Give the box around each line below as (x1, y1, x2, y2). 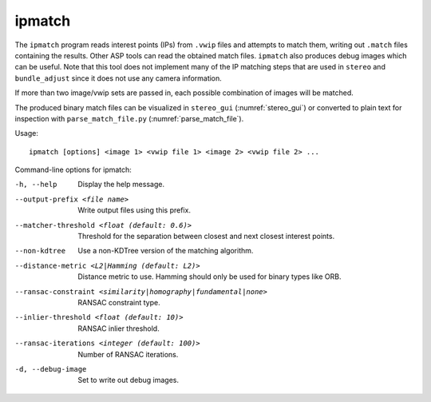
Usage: (14, 129, 39, 138)
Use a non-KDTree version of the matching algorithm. (77, 246, 254, 256)
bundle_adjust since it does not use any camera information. (14, 73, 223, 83)
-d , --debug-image (14, 364, 87, 373)
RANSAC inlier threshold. (77, 324, 160, 333)
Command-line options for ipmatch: (14, 165, 132, 175)
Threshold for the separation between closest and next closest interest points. (77, 232, 335, 241)
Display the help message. (77, 180, 165, 189)
